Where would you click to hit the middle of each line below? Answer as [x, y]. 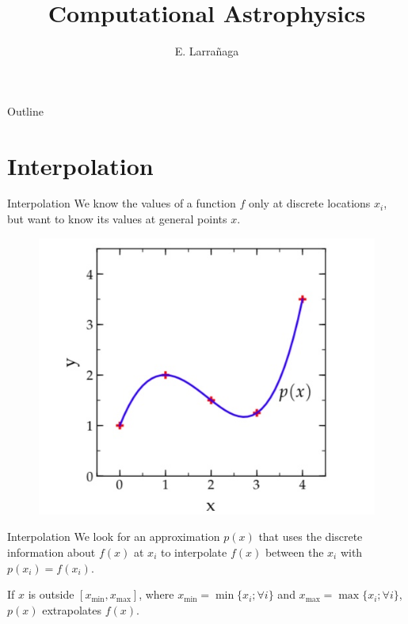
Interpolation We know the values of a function [122, 203]
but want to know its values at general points [117, 219]
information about [51, 552]
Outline [25, 110]
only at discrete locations [309, 203]
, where [156, 594]
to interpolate [194, 552]
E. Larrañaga [207, 51]
